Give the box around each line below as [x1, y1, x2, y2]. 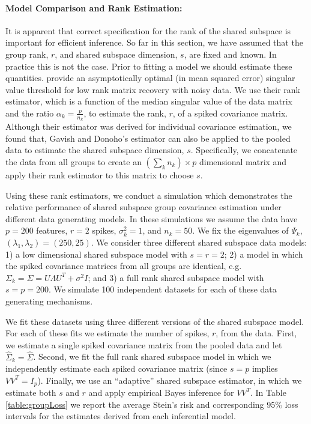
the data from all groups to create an [5, 155, 142, 168]
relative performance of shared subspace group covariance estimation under [5, 201, 282, 213]
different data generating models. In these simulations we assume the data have [5, 212, 298, 225]
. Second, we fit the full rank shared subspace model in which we [33, 350, 271, 363]
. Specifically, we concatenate [190, 144, 298, 156]
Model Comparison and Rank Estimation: [5, 1, 183, 14]
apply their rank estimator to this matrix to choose [5, 168, 194, 181]
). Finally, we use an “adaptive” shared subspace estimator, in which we [37, 374, 302, 386]
